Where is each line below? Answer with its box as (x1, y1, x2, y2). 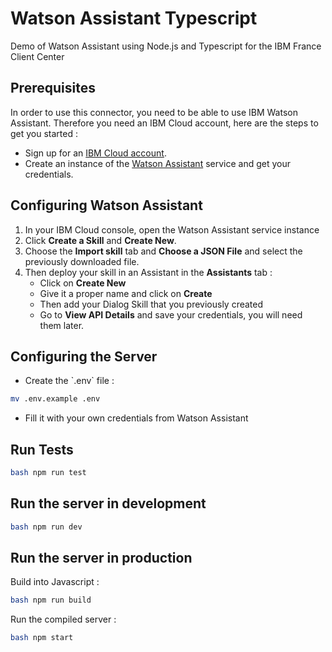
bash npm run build (10, 595, 92, 606)
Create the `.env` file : (24, 375, 115, 387)
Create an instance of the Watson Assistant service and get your (24, 157, 291, 169)
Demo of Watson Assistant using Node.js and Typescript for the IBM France (10, 40, 322, 52)
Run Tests (10, 441, 74, 458)
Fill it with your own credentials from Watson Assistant (24, 412, 249, 424)
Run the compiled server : (10, 613, 117, 626)
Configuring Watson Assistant (10, 197, 203, 214)
